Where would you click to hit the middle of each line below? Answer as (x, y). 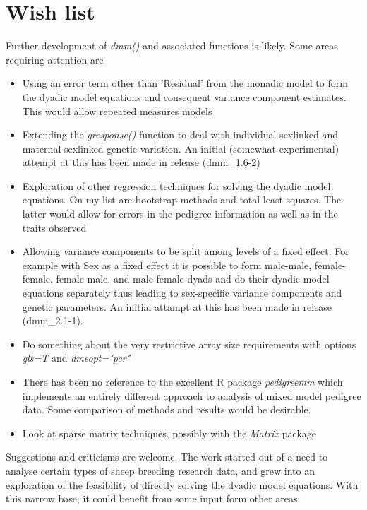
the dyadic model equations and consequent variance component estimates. (184, 96)
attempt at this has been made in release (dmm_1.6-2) (141, 162)
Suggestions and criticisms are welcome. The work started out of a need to (167, 457)
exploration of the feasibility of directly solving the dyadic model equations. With (182, 484)
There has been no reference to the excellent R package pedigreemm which (182, 381)
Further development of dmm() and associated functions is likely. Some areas (172, 46)
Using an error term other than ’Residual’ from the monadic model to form (185, 83)
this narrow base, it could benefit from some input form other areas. (153, 498)
